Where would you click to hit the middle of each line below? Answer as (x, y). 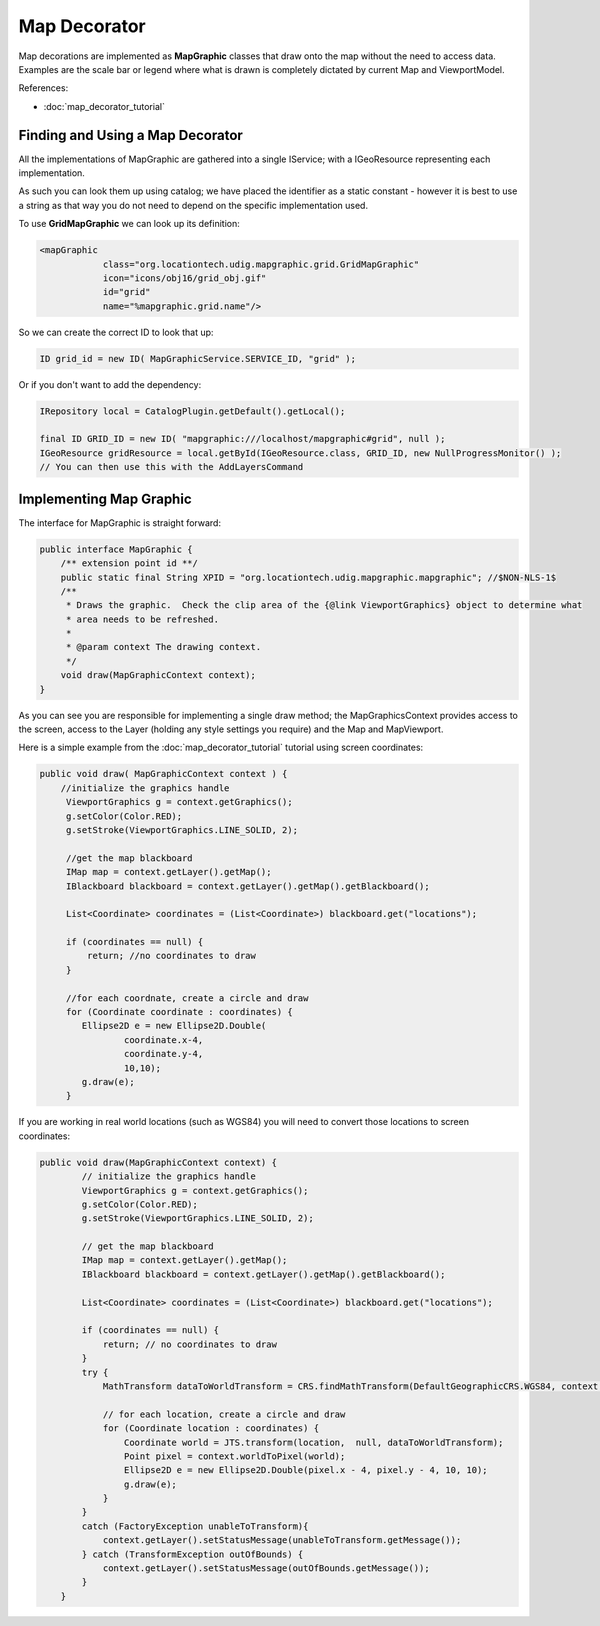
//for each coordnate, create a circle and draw (187, 998)
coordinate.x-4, (163, 1039)
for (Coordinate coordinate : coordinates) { (179, 1012)
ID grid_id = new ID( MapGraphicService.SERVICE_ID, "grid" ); (198, 358)
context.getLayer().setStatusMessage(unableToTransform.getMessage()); (282, 1540)
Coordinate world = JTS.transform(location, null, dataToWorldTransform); (313, 1442)
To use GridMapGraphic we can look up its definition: (129, 224)
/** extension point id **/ (129, 563)
